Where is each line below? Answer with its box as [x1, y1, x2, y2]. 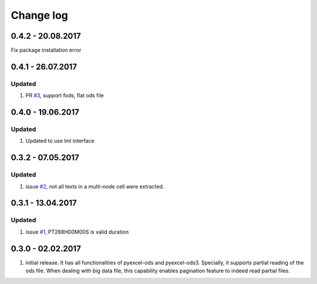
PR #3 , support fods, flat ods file [25, 92, 104, 99]
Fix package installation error [11, 47, 82, 54]
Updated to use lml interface [25, 138, 95, 145]
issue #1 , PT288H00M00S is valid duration [25, 228, 129, 235]
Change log [11, 9, 69, 22]
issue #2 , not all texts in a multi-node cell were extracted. [25, 183, 164, 190]
